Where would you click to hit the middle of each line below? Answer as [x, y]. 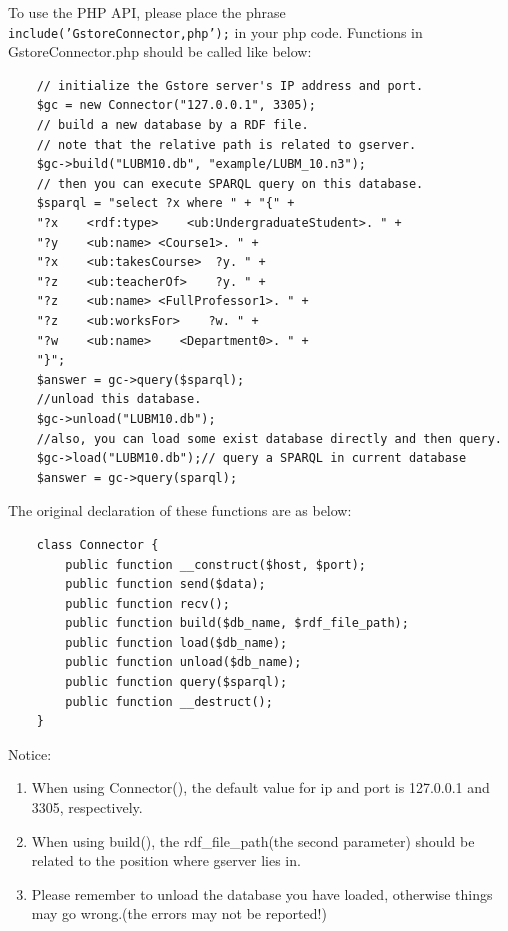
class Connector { [97, 544]
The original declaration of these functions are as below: [180, 510]
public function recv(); [147, 603]
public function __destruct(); [169, 701]
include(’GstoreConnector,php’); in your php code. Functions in [215, 31]
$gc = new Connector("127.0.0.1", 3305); [176, 105]
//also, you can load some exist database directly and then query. [269, 438]
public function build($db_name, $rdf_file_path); [237, 623]
